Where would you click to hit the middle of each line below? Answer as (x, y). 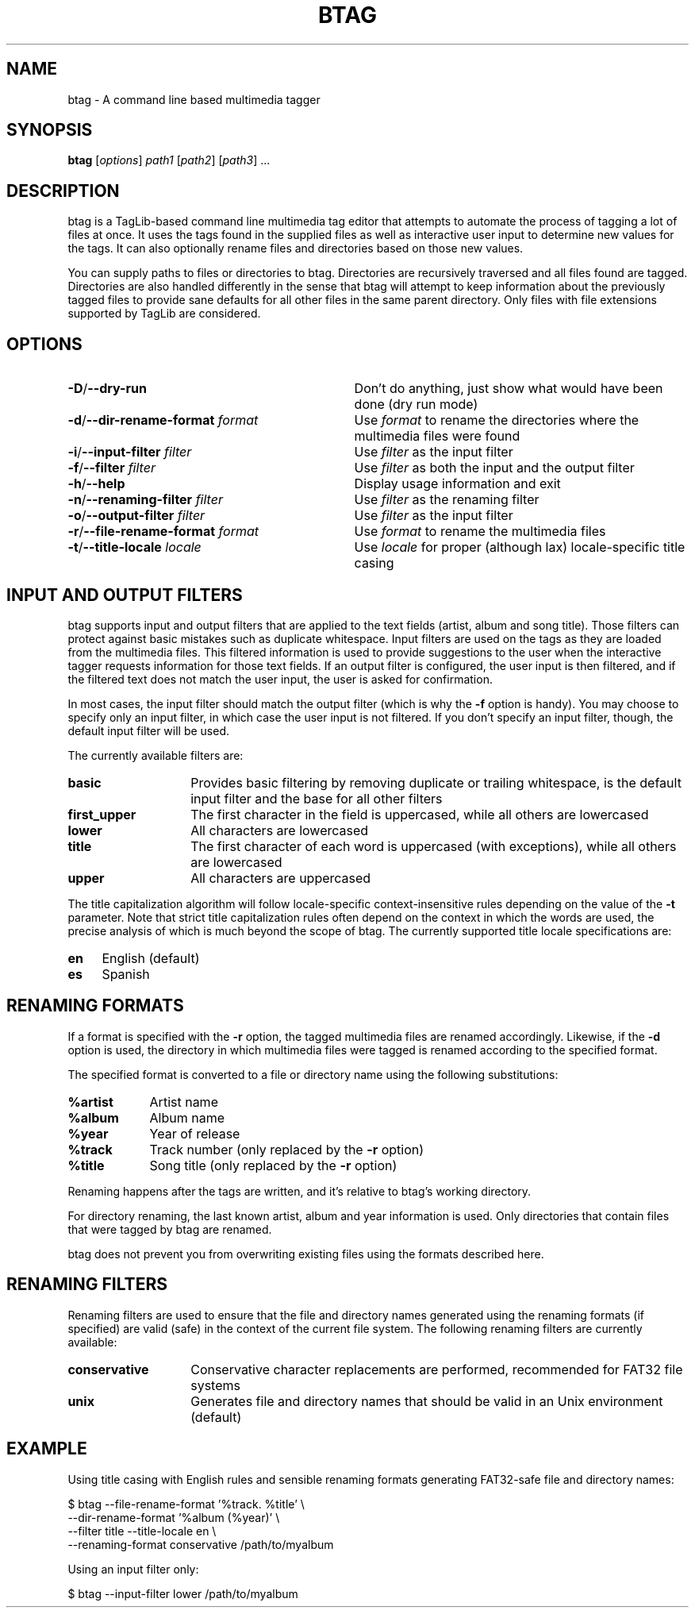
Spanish (126, 974)
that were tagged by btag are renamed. (170, 1229)
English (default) (151, 958)
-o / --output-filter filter (136, 516)
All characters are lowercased (280, 830)
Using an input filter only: (133, 1569)
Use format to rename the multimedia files (480, 532)
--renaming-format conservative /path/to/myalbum (201, 1544)
